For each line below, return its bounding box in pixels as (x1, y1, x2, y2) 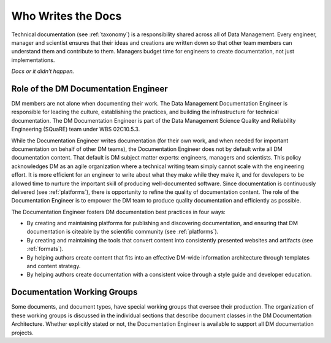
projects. (11, 329, 34, 336)
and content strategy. (26, 263, 81, 270)
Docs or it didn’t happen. (11, 67, 75, 75)
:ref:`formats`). (26, 245, 64, 253)
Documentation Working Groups (11, 287, 138, 298)
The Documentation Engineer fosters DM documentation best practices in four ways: (11, 208, 226, 215)
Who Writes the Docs (11, 9, 122, 23)
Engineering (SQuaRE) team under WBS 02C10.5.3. (11, 126, 140, 133)
